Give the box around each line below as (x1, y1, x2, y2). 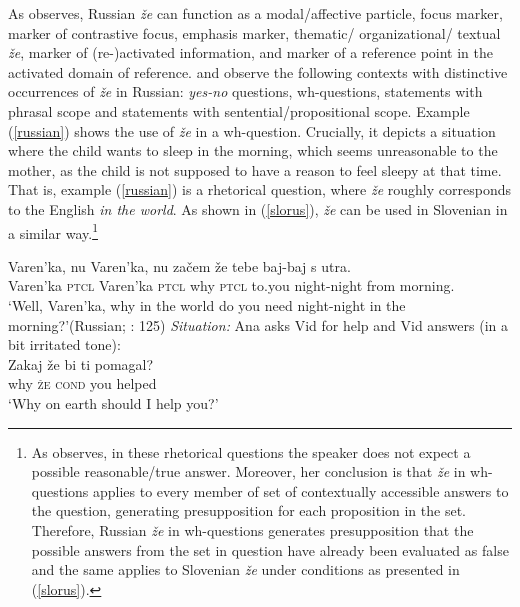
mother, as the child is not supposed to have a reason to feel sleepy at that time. (8, 159, 502, 180)
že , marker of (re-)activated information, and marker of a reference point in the (8, 42, 493, 63)
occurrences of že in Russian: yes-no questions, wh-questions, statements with (8, 81, 483, 102)
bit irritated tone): (8, 334, 121, 355)
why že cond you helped (8, 373, 157, 394)
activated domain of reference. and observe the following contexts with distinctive (8, 61, 508, 82)
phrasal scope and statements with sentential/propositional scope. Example (8, 100, 470, 121)
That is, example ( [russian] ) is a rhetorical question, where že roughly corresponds (8, 179, 512, 200)
